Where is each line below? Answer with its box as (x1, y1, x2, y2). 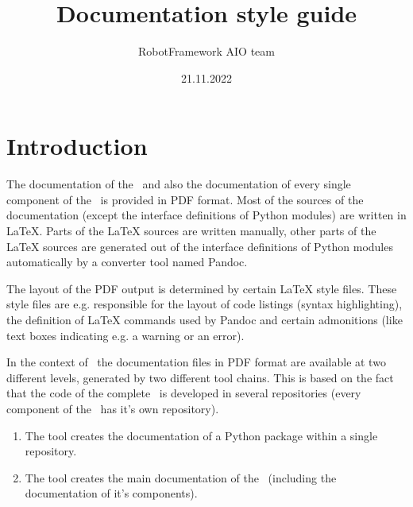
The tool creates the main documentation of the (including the (25, 469, 337, 486)
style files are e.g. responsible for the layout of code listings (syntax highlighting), (6, 296, 403, 312)
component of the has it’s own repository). (6, 400, 219, 416)
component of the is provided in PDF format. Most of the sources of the (6, 191, 364, 207)
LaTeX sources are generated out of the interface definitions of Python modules (6, 238, 393, 254)
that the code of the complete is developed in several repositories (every (6, 385, 361, 401)
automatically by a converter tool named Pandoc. (6, 253, 248, 270)
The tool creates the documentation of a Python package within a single (25, 427, 378, 443)
